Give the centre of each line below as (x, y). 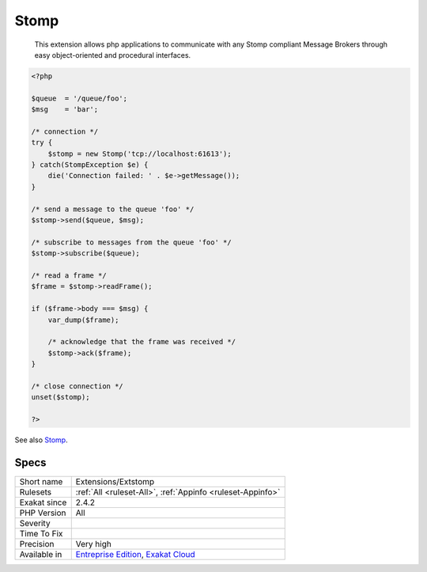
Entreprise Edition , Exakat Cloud (135, 554)
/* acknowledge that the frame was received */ (142, 342)
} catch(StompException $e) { (90, 165)
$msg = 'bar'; (65, 110)
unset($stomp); (60, 397)
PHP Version (43, 513)
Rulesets (35, 492)
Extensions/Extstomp (115, 481)
